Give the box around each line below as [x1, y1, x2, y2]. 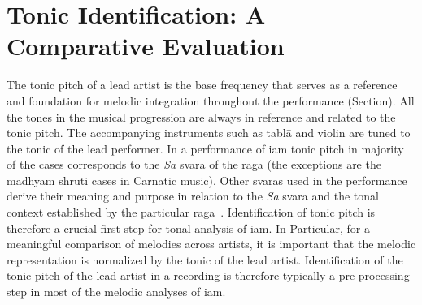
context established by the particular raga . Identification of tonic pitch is [7, 204, 376, 221]
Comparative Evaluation [7, 29, 285, 62]
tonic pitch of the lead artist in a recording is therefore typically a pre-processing [7, 267, 410, 284]
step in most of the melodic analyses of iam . [7, 283, 226, 300]
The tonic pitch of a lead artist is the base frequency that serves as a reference [7, 76, 398, 93]
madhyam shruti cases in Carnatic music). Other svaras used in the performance [7, 171, 407, 188]
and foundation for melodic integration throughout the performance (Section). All [7, 92, 415, 109]
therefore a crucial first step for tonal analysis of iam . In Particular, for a [7, 219, 370, 236]
